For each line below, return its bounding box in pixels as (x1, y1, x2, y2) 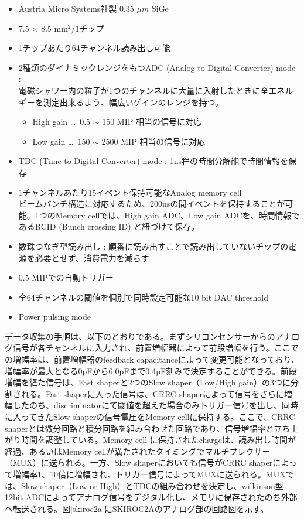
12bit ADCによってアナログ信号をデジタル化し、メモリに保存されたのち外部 (5, 491, 298, 503)
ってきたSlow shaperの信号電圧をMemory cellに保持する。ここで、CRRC (21, 411, 295, 423)
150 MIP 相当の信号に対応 (102, 115, 201, 128)
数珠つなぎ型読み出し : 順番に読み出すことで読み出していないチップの (18, 240, 289, 252)
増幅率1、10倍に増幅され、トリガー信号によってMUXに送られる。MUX (12, 468, 286, 480)
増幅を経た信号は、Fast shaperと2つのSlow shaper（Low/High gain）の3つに (5, 376, 291, 388)
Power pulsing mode (18, 310, 91, 323)
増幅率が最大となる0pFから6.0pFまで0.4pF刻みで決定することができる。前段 (5, 364, 297, 377)
